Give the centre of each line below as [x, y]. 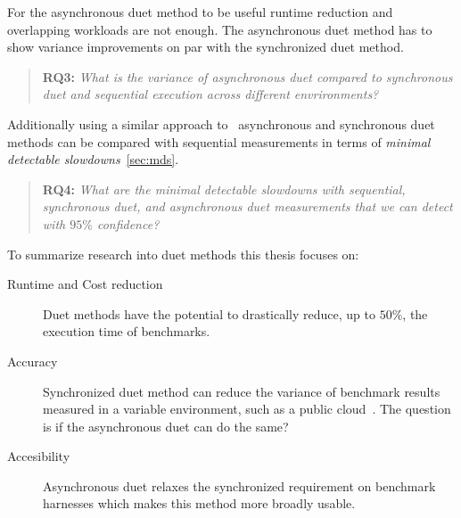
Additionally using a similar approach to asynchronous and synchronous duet [221, 123]
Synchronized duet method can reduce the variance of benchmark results [242, 391]
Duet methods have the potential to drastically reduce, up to [209, 313]
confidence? [128, 223]
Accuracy [33, 361]
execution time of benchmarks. [127, 331]
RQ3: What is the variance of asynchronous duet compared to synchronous [247, 76]
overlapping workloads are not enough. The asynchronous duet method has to [220, 29]
